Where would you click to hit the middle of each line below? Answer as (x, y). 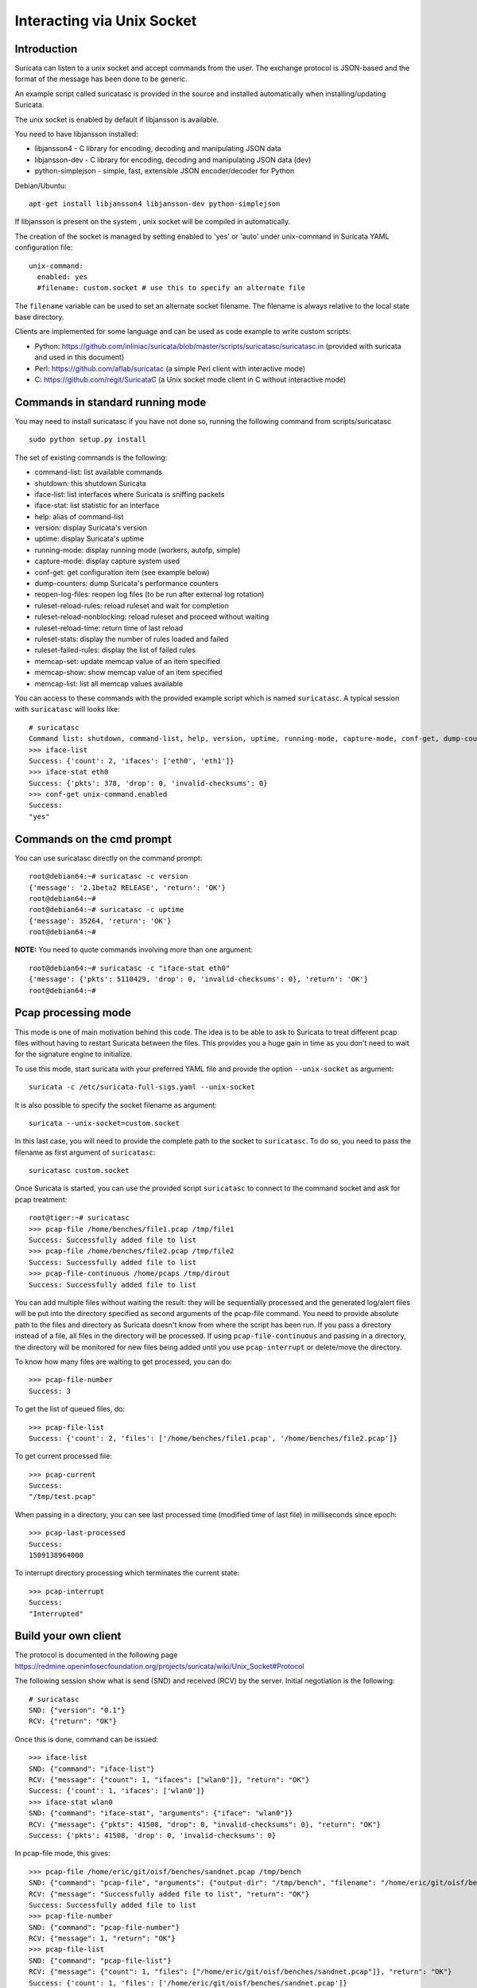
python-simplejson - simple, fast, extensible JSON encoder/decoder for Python (165, 171)
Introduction (46, 49)
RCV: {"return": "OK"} (73, 1721)
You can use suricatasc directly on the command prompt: (109, 858)
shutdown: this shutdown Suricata (90, 483)
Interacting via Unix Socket (106, 21)
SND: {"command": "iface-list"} (92, 1769)
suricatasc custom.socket (79, 1171)
